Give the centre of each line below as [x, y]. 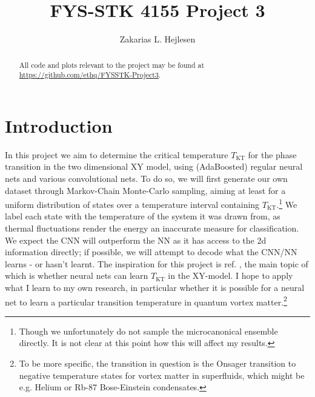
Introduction [59, 125]
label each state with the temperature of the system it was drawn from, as [143, 216]
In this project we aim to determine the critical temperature [117, 154]
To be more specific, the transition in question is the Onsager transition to [157, 363]
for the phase [272, 154]
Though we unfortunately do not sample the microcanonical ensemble [148, 331]
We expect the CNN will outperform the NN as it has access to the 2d [136, 240]
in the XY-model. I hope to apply [230, 275]
